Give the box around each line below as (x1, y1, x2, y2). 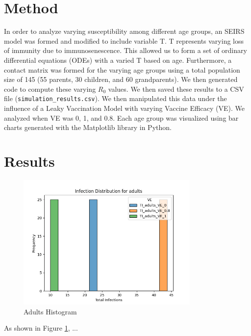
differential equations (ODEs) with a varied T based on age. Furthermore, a (4, 54, 232, 65)
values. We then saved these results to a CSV (108, 83, 244, 94)
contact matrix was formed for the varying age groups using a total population (4, 64, 240, 75)
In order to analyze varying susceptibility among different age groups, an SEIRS (4, 26, 245, 36)
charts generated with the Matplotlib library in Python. (4, 122, 172, 132)
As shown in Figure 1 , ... (4, 323, 78, 333)
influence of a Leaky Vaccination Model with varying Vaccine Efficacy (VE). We (4, 103, 245, 113)
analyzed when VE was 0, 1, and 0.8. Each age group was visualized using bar (4, 112, 239, 123)
